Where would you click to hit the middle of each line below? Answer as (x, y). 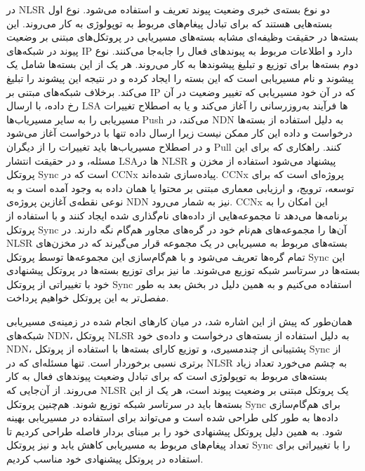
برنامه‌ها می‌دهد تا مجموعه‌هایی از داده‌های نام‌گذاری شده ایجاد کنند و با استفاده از (177, 215)
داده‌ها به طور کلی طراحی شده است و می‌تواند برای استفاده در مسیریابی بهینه (172, 417)
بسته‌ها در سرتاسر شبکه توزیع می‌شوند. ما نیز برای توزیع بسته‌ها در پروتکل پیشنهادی (183, 270)
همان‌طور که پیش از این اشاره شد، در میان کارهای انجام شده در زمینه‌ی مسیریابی (179, 321)
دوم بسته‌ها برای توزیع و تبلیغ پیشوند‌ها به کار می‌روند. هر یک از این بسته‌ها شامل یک (182, 64)
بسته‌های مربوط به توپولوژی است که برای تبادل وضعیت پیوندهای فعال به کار (167, 376)
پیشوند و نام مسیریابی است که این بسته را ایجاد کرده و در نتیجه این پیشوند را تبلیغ (180, 77)
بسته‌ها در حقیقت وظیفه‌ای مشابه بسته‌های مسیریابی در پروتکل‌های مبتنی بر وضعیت (182, 37)
